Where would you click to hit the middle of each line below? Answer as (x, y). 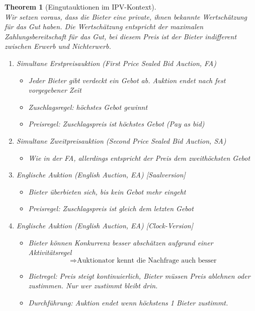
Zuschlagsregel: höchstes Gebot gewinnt (88, 107)
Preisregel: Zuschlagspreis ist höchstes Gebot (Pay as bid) (116, 124)
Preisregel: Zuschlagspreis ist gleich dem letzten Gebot (111, 208)
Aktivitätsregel (50, 252)
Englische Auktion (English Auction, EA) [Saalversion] (101, 175)
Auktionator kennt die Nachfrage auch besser (147, 260)
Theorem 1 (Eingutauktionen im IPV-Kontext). (80, 7)
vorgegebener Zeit (55, 90)
